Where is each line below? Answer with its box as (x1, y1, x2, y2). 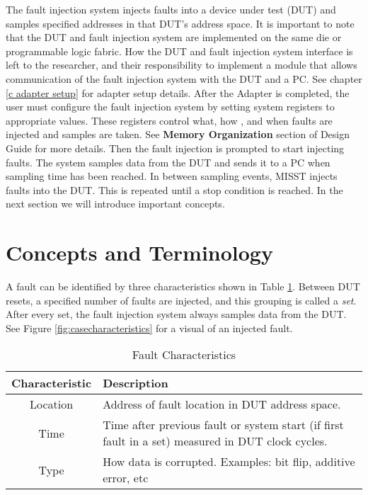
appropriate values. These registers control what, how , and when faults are (6, 113, 333, 127)
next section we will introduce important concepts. (6, 196, 225, 211)
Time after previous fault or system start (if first (103, 416, 344, 433)
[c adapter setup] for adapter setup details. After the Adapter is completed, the (6, 85, 350, 100)
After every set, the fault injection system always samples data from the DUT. (6, 307, 347, 322)
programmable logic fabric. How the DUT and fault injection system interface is (6, 43, 353, 58)
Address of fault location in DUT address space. (103, 396, 341, 413)
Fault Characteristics (132, 346, 236, 363)
